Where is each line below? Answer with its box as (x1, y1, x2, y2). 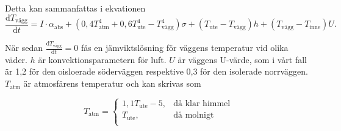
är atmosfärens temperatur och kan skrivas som (23, 77, 201, 90)
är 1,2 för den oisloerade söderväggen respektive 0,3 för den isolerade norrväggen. (5, 65, 308, 78)
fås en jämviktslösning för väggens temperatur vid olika (81, 41, 289, 54)
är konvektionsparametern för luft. (38, 53, 167, 65)
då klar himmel (173, 99, 231, 108)
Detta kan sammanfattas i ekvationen (5, 2, 146, 14)
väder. (5, 53, 27, 65)
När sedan (5, 41, 43, 54)
